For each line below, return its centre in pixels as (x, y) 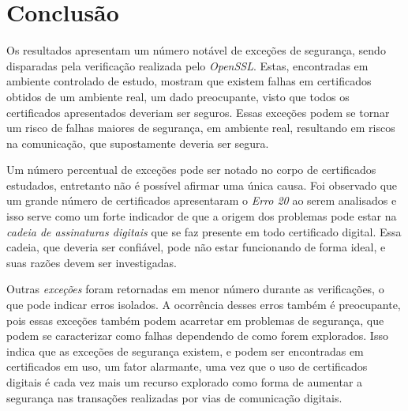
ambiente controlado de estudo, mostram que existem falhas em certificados (189, 81)
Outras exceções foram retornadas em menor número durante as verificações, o (195, 289)
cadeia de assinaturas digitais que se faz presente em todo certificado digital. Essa (204, 231)
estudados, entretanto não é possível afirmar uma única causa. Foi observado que (202, 185)
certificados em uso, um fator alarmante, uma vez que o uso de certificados (187, 366)
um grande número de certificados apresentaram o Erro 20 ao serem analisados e (202, 200)
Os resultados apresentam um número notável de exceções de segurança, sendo (196, 50)
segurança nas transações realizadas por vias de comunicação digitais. (174, 397)
